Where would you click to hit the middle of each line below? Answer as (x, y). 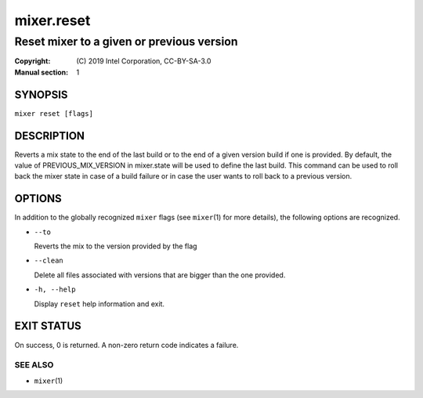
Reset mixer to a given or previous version (126, 42)
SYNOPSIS (41, 94)
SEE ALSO (34, 365)
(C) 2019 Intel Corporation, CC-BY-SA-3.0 (144, 61)
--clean (49, 261)
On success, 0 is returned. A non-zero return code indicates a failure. (127, 345)
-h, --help (55, 289)
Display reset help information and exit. (99, 304)
